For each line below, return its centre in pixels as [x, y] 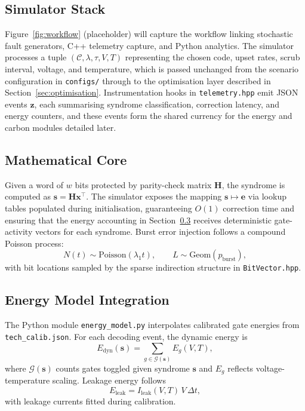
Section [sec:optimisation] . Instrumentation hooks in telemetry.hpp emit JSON [152, 92]
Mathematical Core [66, 160]
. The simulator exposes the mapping [154, 196]
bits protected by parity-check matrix [143, 184]
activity [19, 231]
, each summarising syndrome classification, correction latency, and [157, 104]
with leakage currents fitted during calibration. [90, 401]
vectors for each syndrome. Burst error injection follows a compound [160, 231]
